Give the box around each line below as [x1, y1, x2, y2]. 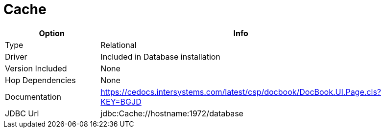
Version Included [5, 63, 67, 73]
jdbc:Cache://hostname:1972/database [100, 108, 243, 118]
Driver [5, 51, 27, 62]
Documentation [5, 91, 61, 102]
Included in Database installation [100, 51, 220, 62]
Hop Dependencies [5, 75, 76, 85]
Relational [100, 40, 137, 50]
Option [39, 28, 65, 38]
